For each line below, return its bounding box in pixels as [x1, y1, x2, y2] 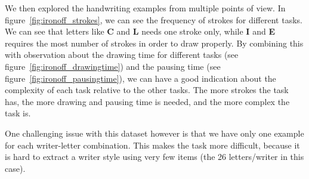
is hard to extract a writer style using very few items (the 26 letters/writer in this [5, 150, 304, 163]
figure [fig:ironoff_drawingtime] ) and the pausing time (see [5, 60, 221, 72]
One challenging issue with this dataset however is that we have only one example [5, 126, 304, 139]
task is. [5, 107, 31, 119]
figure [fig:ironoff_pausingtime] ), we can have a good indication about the [5, 72, 276, 84]
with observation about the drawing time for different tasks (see [5, 48, 239, 61]
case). [5, 162, 26, 174]
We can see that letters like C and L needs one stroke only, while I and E [5, 25, 275, 38]
